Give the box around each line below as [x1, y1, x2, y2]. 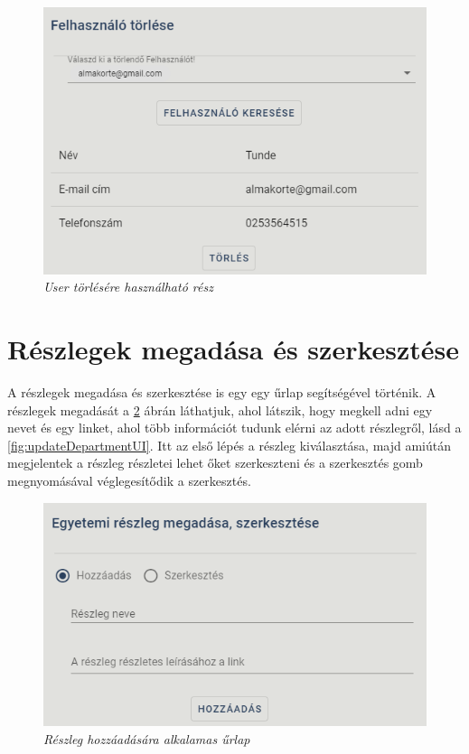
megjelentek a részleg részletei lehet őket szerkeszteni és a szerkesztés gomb [7, 453, 423, 472]
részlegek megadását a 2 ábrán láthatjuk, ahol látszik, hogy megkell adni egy [7, 400, 433, 419]
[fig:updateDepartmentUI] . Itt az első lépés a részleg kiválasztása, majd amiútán [7, 435, 452, 454]
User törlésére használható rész [43, 277, 213, 296]
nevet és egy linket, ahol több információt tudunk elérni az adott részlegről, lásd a [7, 418, 462, 437]
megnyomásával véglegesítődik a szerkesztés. [7, 470, 251, 489]
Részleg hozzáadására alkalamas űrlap [43, 729, 250, 748]
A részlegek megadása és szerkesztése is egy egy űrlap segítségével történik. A [7, 382, 436, 401]
